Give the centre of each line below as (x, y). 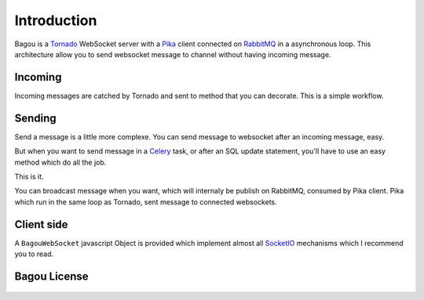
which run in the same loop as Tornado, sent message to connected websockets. (146, 202)
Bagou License (52, 276)
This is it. (29, 176)
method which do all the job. (60, 162)
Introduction (56, 20)
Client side (41, 224)
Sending (35, 118)
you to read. (34, 254)
